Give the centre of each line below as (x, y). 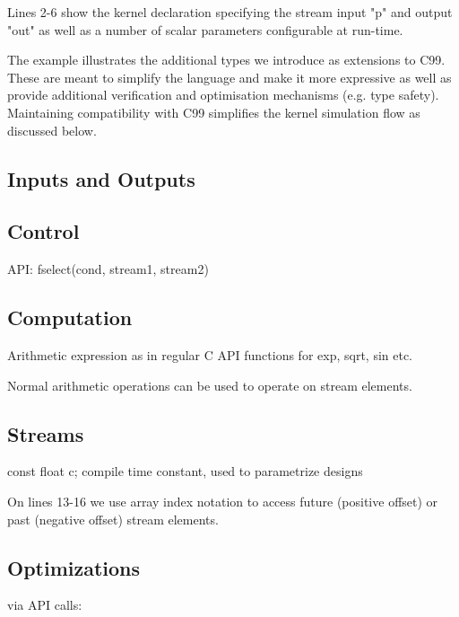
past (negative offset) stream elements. (113, 519)
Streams (46, 433)
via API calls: (45, 605)
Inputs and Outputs (101, 178)
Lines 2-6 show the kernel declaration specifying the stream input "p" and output (230, 12)
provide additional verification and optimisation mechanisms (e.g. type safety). (223, 95)
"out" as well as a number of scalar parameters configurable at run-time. (205, 29)
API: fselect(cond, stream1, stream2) (108, 269)
